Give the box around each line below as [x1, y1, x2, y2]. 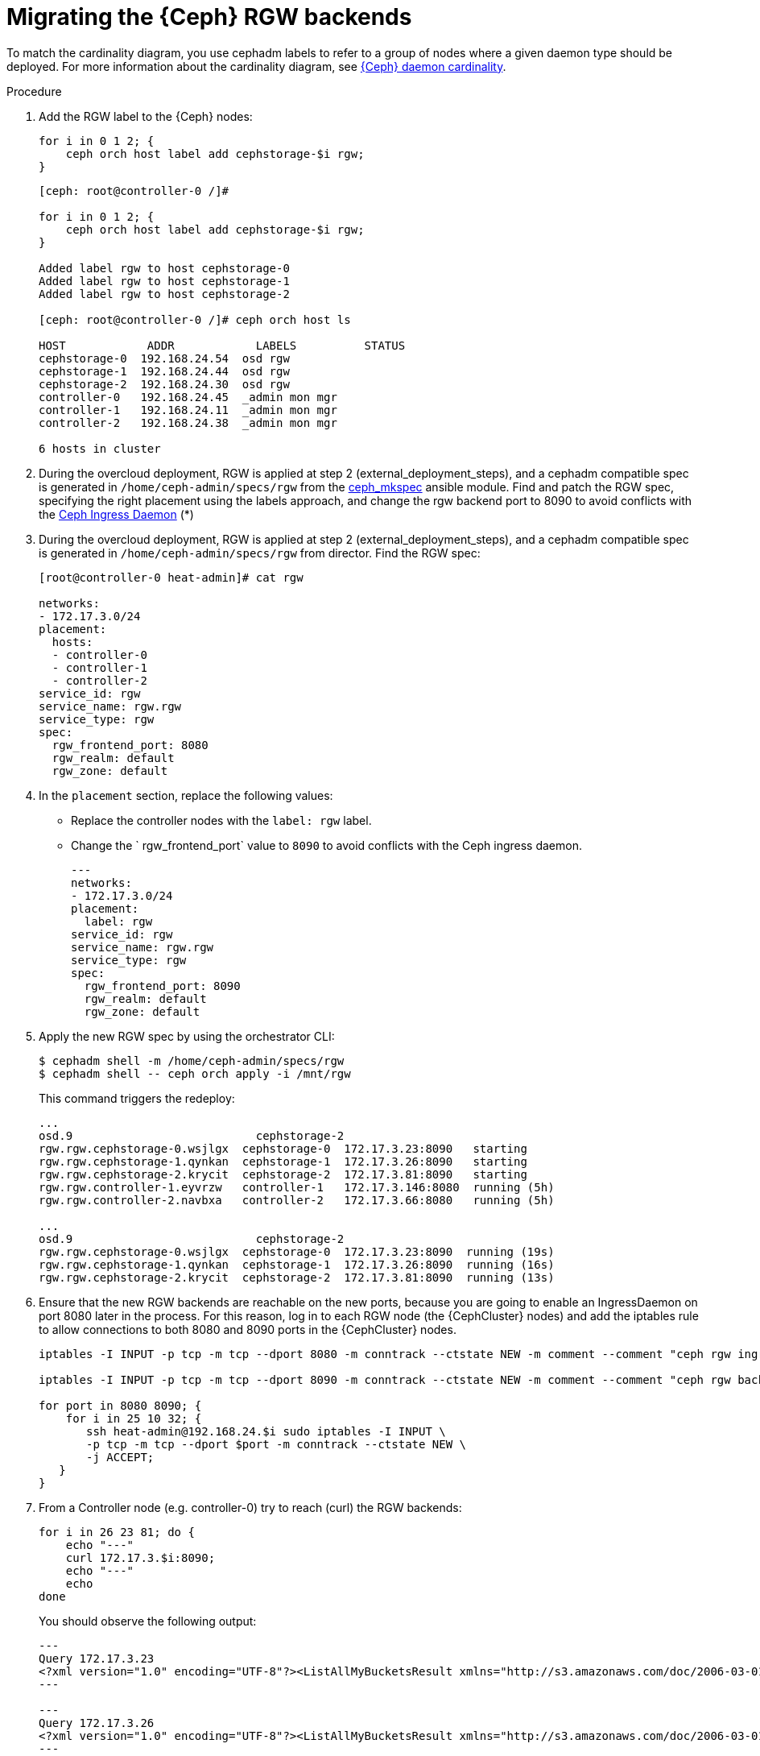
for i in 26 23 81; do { [39, 1525, 195, 1539]
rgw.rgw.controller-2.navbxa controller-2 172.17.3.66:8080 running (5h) [39, 1193, 555, 1207]
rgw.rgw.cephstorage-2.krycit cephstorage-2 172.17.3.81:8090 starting [39, 1167, 527, 1181]
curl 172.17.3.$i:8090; [65, 1551, 216, 1564]
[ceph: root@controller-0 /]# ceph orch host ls [39, 313, 351, 326]
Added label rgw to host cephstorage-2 [39, 287, 290, 300]
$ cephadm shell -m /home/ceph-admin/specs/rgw [39, 1054, 345, 1067]
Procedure [6, 84, 62, 98]
